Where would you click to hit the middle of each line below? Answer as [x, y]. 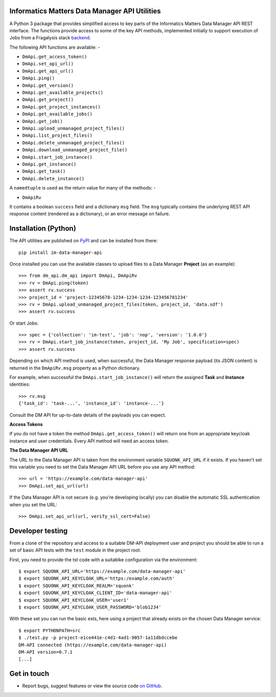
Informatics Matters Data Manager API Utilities [85, 11]
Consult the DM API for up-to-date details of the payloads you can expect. [88, 415]
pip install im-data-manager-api [60, 252]
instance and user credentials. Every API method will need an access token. [89, 441]
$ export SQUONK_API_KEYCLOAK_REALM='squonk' [77, 586]
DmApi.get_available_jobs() [57, 114]
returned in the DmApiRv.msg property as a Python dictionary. [75, 368]
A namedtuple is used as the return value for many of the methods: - [83, 188]
